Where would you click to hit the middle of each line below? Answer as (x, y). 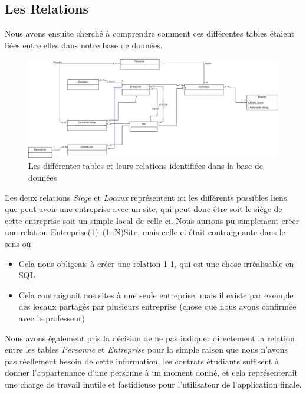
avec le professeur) (52, 318)
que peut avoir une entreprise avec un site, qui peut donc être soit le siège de (144, 209)
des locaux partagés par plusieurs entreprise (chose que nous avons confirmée (157, 306)
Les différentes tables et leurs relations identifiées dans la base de (146, 166)
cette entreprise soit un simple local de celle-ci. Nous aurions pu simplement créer (152, 220)
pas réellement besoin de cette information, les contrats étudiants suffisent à (142, 361)
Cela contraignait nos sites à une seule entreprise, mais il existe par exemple (156, 294)
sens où (18, 243)
